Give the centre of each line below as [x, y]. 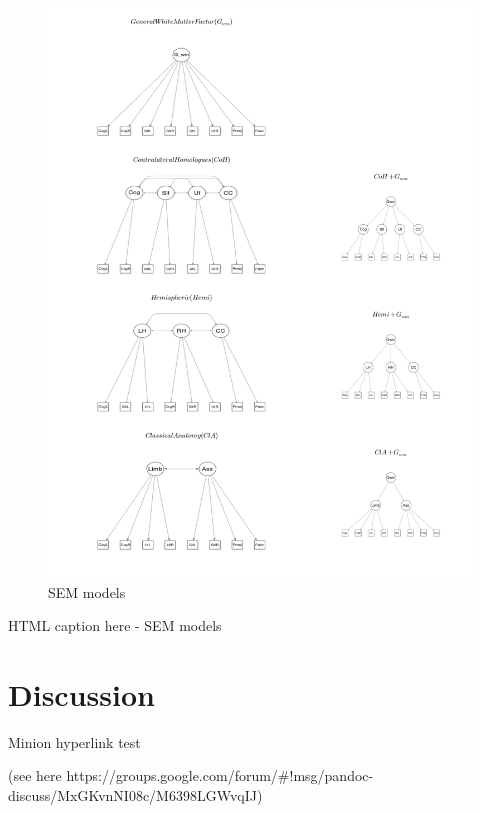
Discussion [81, 693]
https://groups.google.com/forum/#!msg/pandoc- [220, 775]
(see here [35, 775]
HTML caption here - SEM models [115, 625]
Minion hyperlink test [74, 741]
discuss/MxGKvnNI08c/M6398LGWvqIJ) [135, 795]
